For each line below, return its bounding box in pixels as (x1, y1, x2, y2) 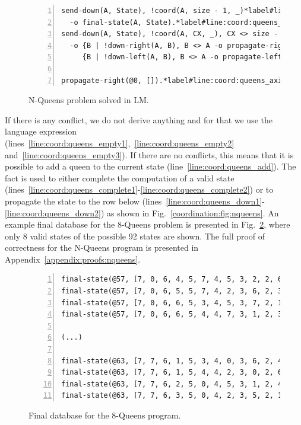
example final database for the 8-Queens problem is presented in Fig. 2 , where (5, 218, 290, 231)
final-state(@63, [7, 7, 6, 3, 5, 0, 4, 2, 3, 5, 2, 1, (61, 391, 287, 400)
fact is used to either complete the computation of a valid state (5, 171, 235, 184)
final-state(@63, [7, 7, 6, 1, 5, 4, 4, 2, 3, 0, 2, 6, (61, 368, 287, 377)
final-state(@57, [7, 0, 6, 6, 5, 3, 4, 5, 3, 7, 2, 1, (61, 298, 287, 307)
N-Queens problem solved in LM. (28, 94, 149, 106)
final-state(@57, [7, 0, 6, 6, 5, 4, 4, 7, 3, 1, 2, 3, (61, 310, 287, 319)
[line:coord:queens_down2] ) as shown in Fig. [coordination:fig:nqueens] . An (5, 206, 279, 219)
